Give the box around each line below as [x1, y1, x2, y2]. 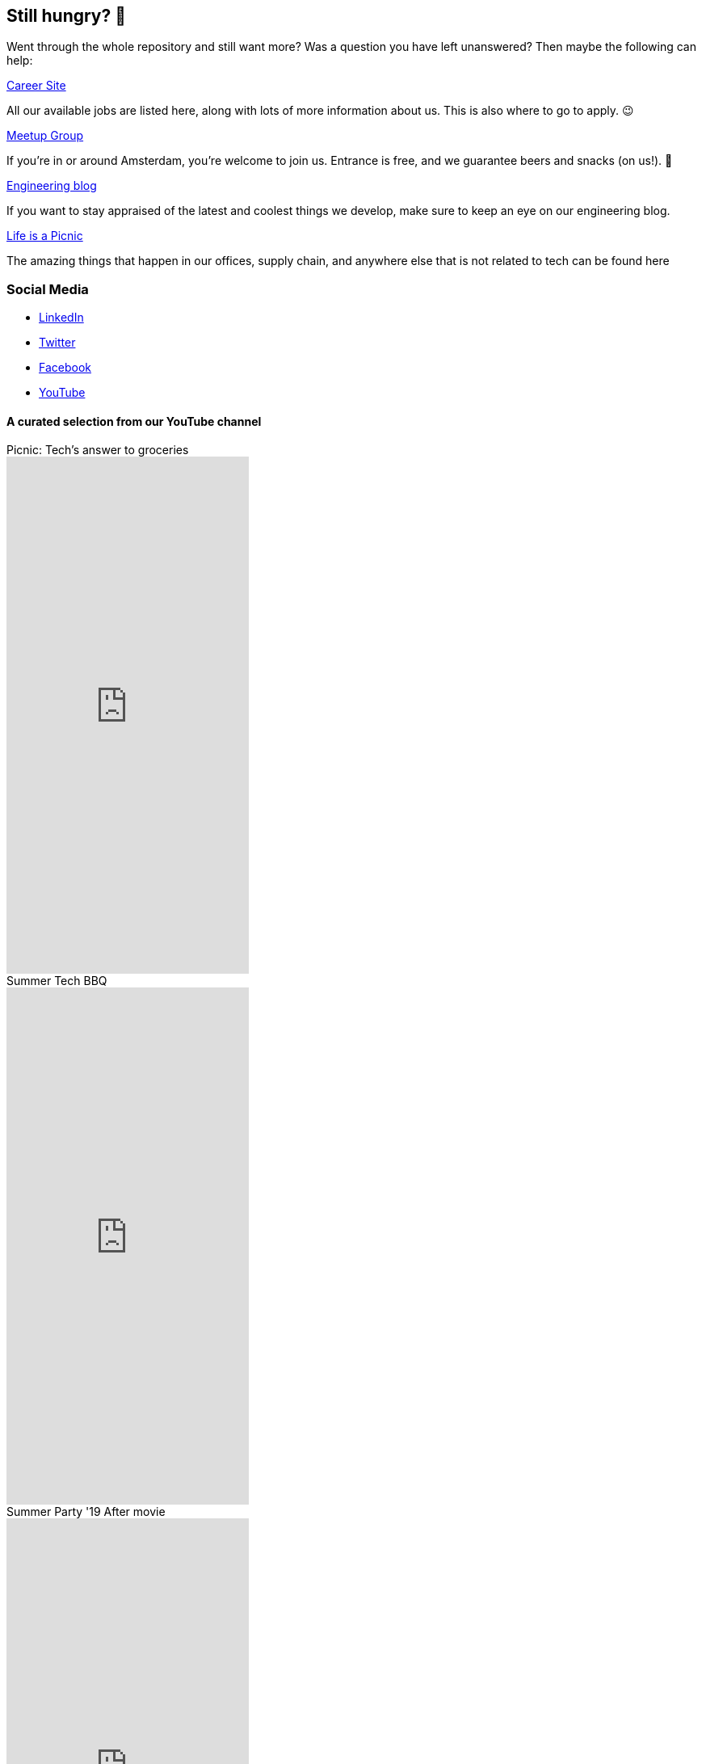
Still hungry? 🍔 [6, 6, 127, 26]
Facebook [39, 360, 91, 375]
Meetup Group [6, 128, 84, 143]
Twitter [39, 335, 76, 350]
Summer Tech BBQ [6, 974, 107, 988]
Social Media [6, 280, 89, 297]
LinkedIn [39, 310, 84, 325]
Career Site [6, 78, 66, 93]
